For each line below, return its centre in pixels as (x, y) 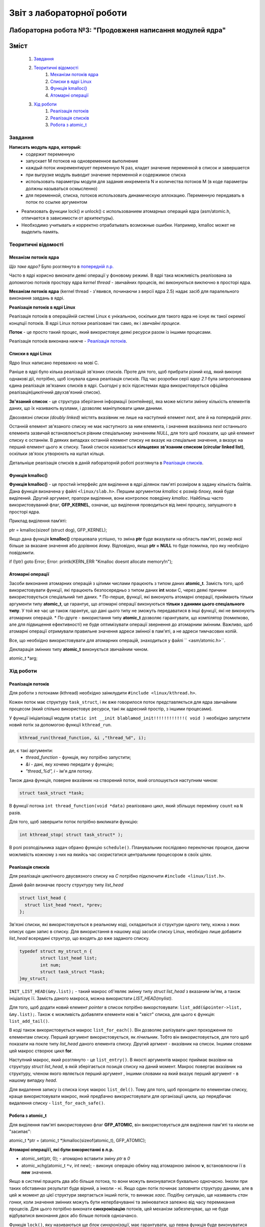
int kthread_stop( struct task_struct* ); (71, 835)
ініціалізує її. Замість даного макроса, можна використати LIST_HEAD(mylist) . (91, 998)
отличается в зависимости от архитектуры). (68, 218)
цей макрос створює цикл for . (41, 1051)
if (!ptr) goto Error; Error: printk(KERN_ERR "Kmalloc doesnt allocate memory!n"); (91, 561)
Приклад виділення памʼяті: (38, 521)
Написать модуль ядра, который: (45, 147)
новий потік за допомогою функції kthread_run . (61, 724)
